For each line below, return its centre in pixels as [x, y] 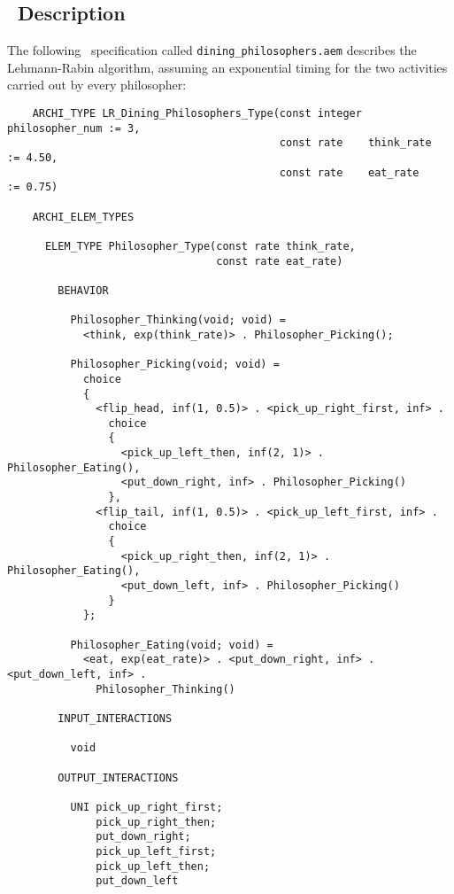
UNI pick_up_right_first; [146, 807]
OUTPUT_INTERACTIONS [118, 777]
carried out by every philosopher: [97, 85]
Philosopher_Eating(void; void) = [172, 645]
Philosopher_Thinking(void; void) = [178, 320]
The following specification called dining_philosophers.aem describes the [212, 50]
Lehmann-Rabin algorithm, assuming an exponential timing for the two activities [227, 67]
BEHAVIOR [83, 290]
